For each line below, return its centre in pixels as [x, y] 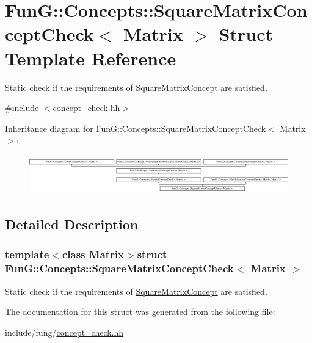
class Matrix [93, 254]
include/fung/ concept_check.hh [64, 332]
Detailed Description [72, 224]
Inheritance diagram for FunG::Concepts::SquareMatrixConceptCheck [136, 128]
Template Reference [91, 58]
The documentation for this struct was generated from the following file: [140, 312]
